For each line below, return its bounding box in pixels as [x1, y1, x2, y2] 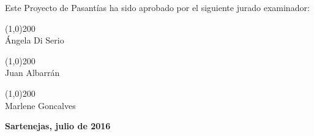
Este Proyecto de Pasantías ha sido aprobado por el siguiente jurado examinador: [5, 1, 310, 13]
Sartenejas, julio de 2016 [5, 119, 111, 132]
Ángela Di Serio [5, 34, 64, 47]
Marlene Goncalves [5, 99, 76, 111]
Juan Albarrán [5, 66, 60, 79]
